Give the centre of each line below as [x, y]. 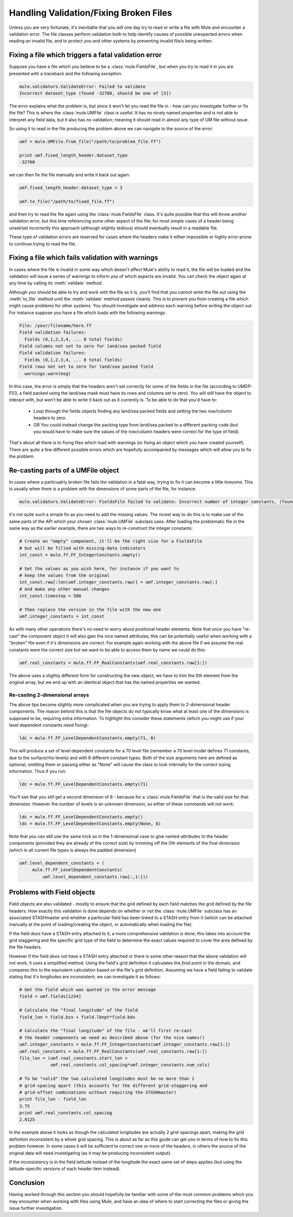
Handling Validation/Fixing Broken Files [91, 13]
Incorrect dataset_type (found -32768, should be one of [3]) [95, 93]
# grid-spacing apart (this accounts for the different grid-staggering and [113, 1085]
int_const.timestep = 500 [50, 596]
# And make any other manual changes [64, 589]
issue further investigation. [36, 1208]
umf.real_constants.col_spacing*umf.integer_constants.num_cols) [130, 1065]
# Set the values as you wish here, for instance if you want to [99, 568]
